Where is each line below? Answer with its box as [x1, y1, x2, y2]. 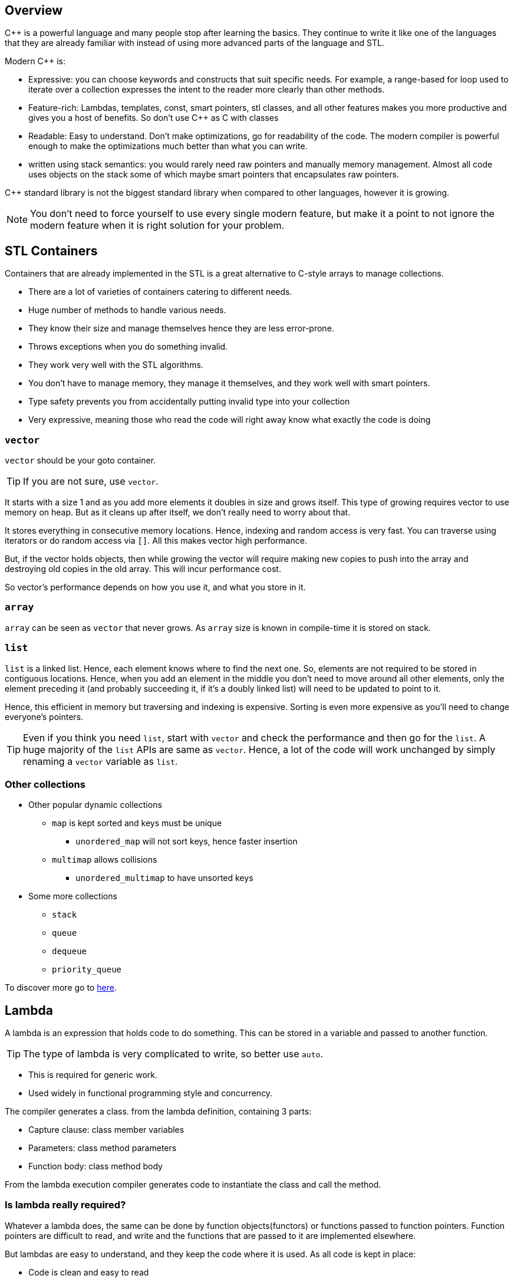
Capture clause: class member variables [28, 1125, 184, 1135]
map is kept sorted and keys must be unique [52, 818, 222, 829]
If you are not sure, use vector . [23, 475, 159, 488]
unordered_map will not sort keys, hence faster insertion [75, 836, 298, 847]
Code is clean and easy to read [28, 1267, 149, 1277]
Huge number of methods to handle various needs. [28, 305, 226, 315]
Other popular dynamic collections [28, 800, 162, 810]
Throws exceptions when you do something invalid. [28, 341, 228, 352]
